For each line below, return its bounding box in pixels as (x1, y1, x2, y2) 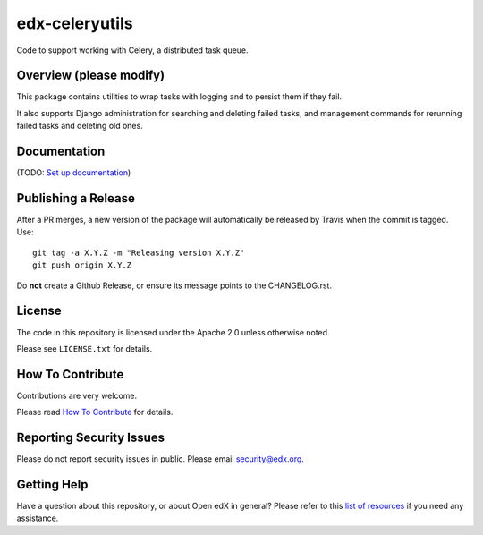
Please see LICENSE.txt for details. (16, 343, 153, 353)
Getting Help (16, 477, 89, 492)
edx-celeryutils (16, 13, 133, 33)
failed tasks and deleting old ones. (16, 121, 143, 132)
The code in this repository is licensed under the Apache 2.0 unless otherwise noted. (16, 327, 330, 337)
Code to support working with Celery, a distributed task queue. (16, 45, 250, 55)
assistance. (16, 513, 59, 523)
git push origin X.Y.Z (32, 260, 132, 270)
